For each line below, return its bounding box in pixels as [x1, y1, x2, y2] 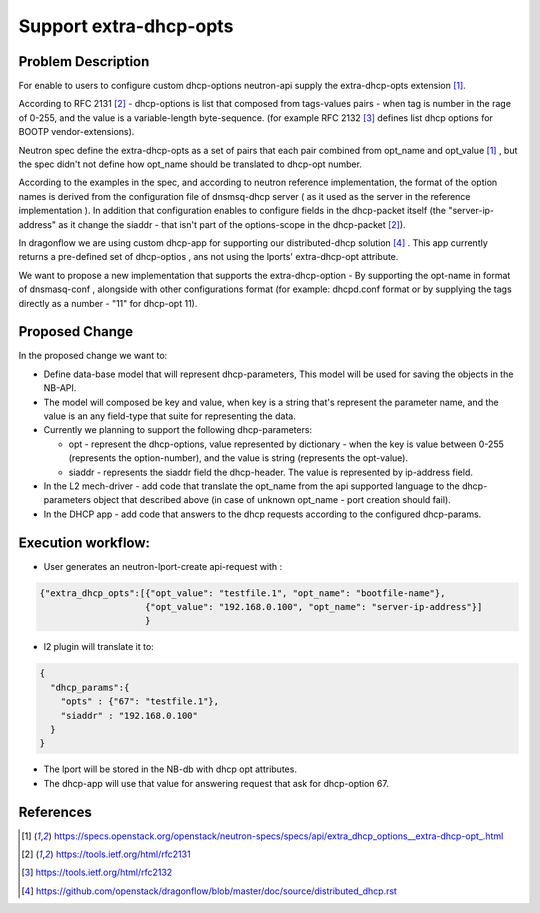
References [18, 803, 92, 820]
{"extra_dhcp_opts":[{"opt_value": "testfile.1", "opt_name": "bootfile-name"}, [39, 587, 446, 599]
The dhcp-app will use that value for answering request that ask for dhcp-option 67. [43, 777, 389, 789]
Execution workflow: [18, 534, 150, 551]
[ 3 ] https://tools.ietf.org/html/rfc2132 [21, 866, 173, 879]
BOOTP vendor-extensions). [18, 126, 135, 138]
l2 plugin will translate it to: [43, 641, 154, 653]
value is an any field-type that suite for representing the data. [43, 410, 297, 422]
